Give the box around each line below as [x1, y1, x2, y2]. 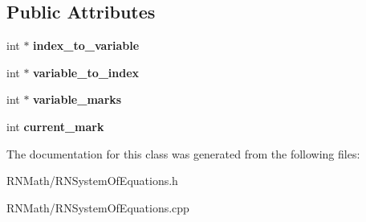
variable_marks [33, 91, 122, 108]
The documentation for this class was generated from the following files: [6, 145, 360, 162]
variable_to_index [33, 64, 140, 80]
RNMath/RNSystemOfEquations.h [6, 172, 178, 189]
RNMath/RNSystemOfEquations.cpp [6, 199, 189, 216]
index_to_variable [33, 37, 140, 54]
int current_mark [6, 117, 104, 134]
